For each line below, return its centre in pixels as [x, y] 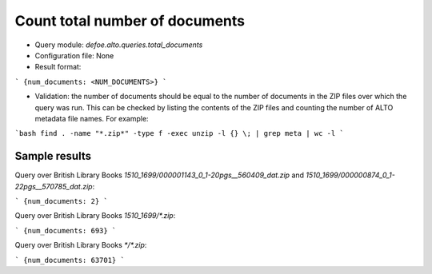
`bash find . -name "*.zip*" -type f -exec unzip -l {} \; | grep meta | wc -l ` [179, 133]
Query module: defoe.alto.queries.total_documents [119, 45]
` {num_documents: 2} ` [61, 201]
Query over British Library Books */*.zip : [81, 245]
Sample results [53, 156]
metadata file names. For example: [92, 118]
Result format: [58, 67]
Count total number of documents [130, 21]
